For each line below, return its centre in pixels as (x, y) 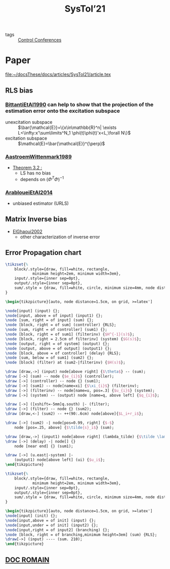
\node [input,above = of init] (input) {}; (51, 520)
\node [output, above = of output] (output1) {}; (59, 348)
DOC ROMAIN (27, 560)
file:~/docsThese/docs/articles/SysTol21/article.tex (58, 74)
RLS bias (19, 90)
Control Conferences (40, 40)
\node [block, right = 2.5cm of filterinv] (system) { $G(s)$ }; (73, 339)
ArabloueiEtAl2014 (29, 192)
